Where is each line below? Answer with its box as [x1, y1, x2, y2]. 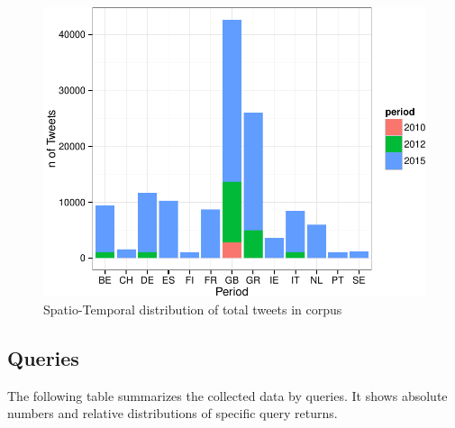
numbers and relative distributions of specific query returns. [7, 404, 338, 423]
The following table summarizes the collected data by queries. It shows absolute [7, 386, 448, 405]
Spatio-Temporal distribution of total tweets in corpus [43, 299, 342, 318]
